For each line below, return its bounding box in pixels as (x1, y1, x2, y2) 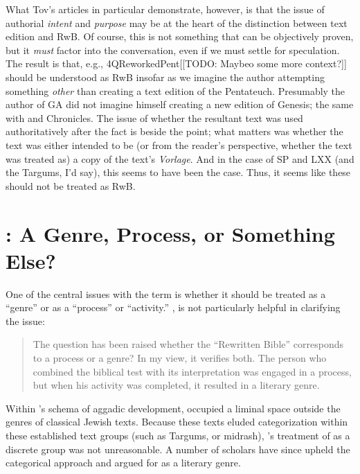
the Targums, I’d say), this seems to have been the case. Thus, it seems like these (6, 165, 351, 179)
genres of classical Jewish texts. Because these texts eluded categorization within (6, 414, 348, 429)
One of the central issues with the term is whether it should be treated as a (6, 286, 326, 301)
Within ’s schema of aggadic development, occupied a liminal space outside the (6, 401, 341, 415)
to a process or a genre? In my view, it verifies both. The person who (33, 351, 327, 365)
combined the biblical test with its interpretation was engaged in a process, (33, 364, 352, 378)
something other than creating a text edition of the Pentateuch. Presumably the (6, 83, 345, 98)
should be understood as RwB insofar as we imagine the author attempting (6, 69, 325, 84)
